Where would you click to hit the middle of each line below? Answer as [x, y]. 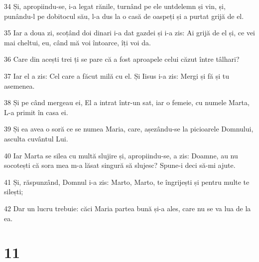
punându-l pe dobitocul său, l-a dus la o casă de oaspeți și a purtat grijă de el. [124, 16]
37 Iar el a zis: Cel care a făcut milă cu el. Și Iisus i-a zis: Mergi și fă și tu [117, 75]
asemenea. [19, 85]
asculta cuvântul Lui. [36, 138]
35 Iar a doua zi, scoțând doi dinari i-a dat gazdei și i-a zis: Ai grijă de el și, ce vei [129, 33]
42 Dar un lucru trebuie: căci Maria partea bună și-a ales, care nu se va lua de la [128, 208]
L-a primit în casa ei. [36, 112]
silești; [14, 192]
